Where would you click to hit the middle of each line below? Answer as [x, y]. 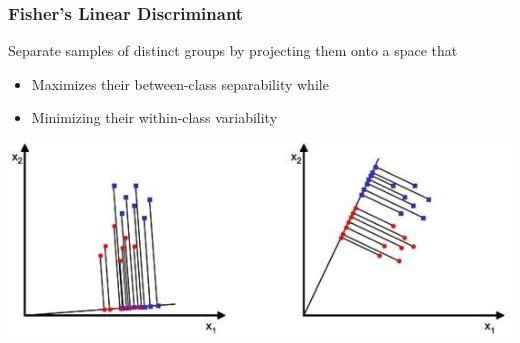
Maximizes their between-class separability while [180, 83]
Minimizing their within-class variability [154, 117]
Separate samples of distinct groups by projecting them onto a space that [233, 50]
